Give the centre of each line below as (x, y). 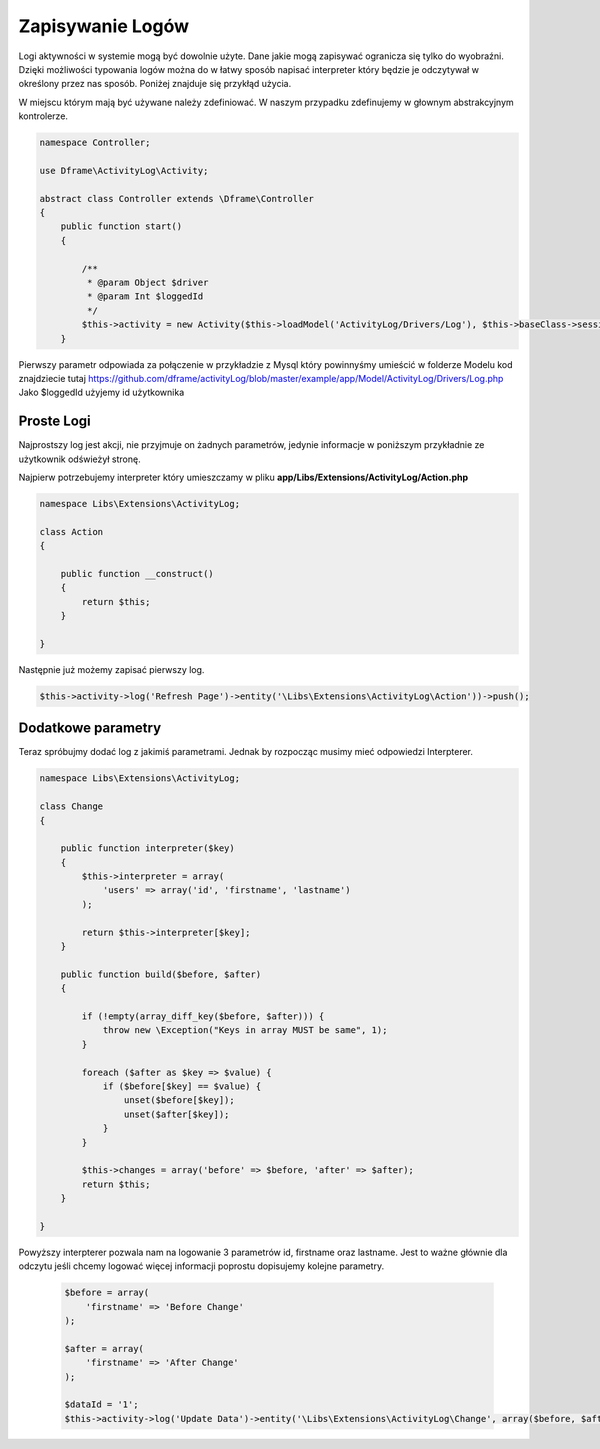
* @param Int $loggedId (145, 296)
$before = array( (107, 1293)
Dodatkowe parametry (90, 728)
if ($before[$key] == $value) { (182, 1086)
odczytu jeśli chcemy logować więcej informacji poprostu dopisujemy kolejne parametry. (201, 1266)
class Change (71, 806)
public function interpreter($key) (147, 848)
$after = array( (104, 1348)
